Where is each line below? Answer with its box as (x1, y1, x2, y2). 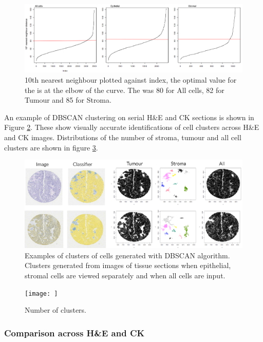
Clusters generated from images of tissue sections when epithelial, (25, 260, 231, 271)
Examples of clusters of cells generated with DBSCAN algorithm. (25, 250, 230, 260)
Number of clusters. (25, 305, 87, 315)
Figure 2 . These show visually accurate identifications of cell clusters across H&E (4, 122, 259, 132)
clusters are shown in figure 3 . (4, 142, 98, 153)
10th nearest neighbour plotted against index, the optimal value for (25, 74, 237, 85)
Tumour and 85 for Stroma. (25, 94, 111, 105)
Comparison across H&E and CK (4, 326, 145, 339)
